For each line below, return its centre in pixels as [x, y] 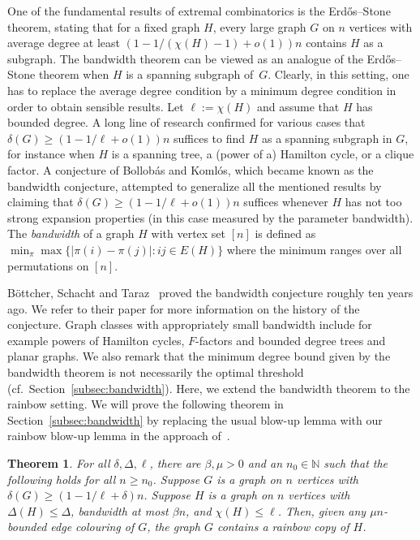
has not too [373, 202]
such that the [356, 463]
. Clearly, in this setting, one [339, 74]
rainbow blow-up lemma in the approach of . [119, 436]
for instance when [51, 154]
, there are [175, 463]
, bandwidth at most [120, 510]
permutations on [48, 265]
